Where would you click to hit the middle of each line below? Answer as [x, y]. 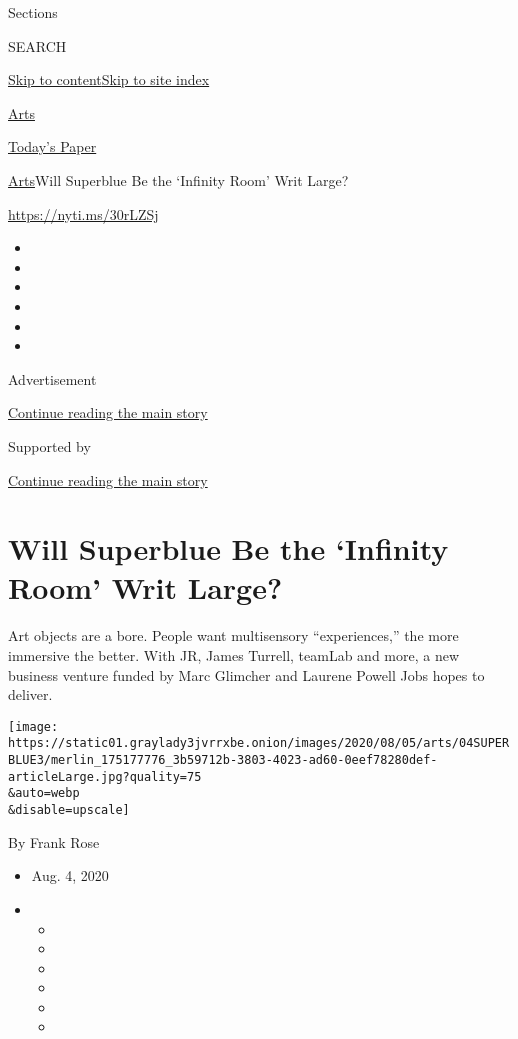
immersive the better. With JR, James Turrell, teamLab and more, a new [234, 655]
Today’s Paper [52, 146]
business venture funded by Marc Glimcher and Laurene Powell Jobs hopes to [246, 674]
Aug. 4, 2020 [70, 875]
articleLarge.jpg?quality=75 [105, 776]
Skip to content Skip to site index [109, 79]
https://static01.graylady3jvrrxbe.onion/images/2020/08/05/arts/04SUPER [259, 743]
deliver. [30, 694]
